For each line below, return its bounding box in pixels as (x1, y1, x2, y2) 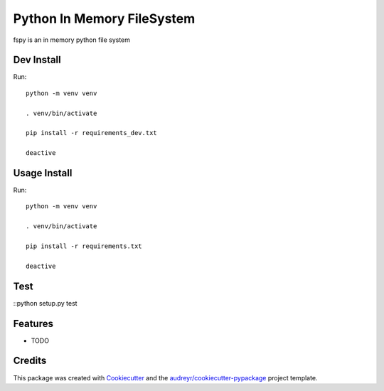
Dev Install (13, 54, 61, 66)
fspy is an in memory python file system (13, 36, 131, 44)
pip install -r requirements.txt (26, 242, 142, 250)
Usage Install (13, 167, 73, 179)
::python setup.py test (13, 299, 78, 307)
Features (13, 317, 53, 330)
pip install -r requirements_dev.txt (26, 129, 158, 137)
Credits (13, 355, 47, 367)
